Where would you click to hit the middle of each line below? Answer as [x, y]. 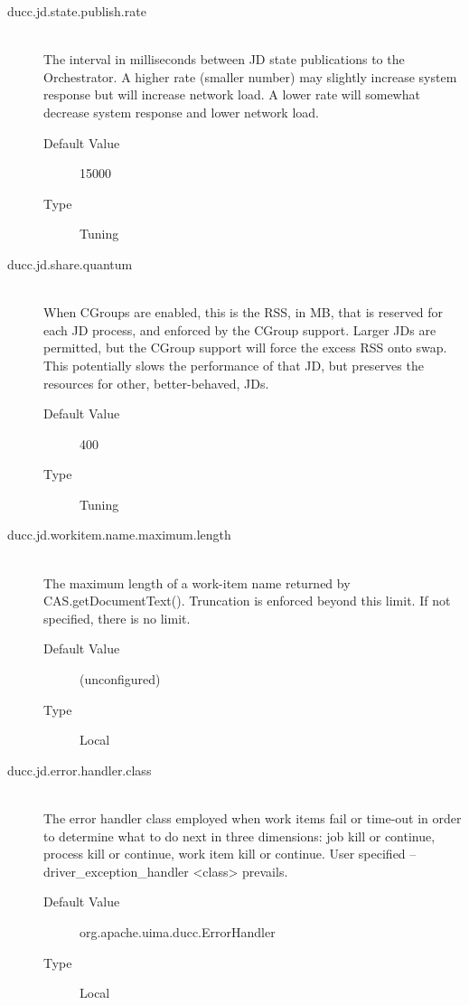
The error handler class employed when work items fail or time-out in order [253, 818]
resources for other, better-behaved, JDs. [156, 383]
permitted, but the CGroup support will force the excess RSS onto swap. [245, 348]
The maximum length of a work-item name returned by [197, 582]
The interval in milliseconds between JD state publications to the [224, 59]
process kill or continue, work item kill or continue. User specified [225, 854]
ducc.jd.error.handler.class [80, 770]
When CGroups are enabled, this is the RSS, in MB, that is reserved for [244, 312]
